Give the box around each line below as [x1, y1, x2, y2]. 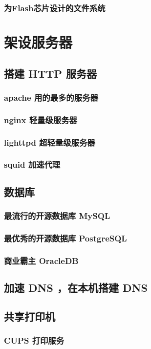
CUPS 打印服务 [4, 334, 65, 347]
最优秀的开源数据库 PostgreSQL [4, 232, 127, 244]
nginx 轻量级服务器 [4, 113, 77, 126]
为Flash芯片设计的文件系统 [4, 1, 106, 14]
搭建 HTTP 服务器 [4, 65, 97, 81]
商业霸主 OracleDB [4, 254, 79, 266]
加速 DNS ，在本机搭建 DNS [4, 280, 148, 295]
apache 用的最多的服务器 [4, 91, 98, 103]
